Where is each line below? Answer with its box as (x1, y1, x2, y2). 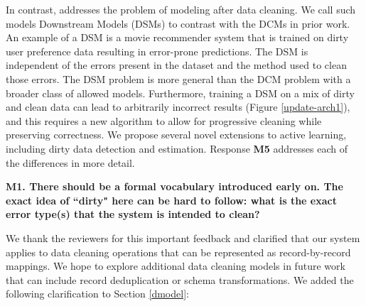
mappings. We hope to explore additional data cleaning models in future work (6, 258, 345, 273)
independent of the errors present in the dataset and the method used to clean (6, 58, 347, 72)
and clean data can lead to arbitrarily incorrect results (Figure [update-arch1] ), (6, 99, 350, 114)
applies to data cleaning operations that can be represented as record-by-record (6, 244, 351, 259)
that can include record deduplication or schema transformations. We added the (6, 272, 354, 287)
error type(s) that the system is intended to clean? (6, 207, 260, 222)
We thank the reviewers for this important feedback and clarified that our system (6, 230, 360, 245)
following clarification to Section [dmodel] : (6, 286, 189, 301)
